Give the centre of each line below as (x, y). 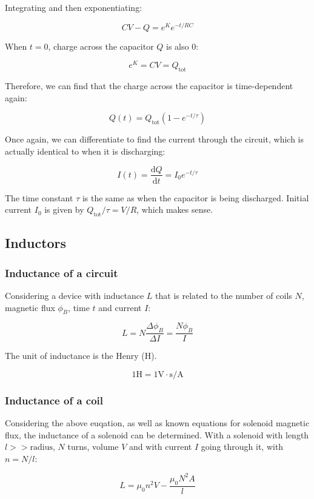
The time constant (39, 197)
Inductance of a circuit (62, 273)
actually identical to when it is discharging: (85, 151)
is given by (64, 209)
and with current (161, 447)
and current (120, 307)
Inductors (36, 243)
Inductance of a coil (54, 400)
